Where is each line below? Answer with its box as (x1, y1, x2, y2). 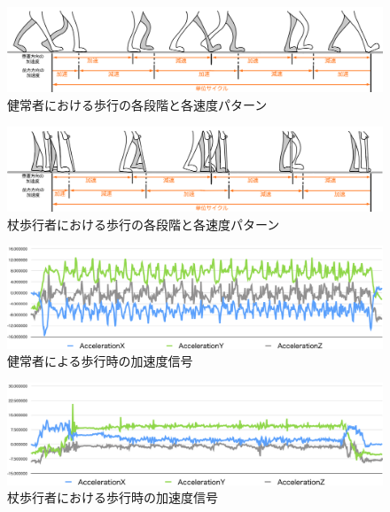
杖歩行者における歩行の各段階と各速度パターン (7, 214, 280, 233)
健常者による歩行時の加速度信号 (7, 352, 193, 370)
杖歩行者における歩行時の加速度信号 (7, 488, 218, 507)
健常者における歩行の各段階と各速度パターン (7, 96, 268, 114)
